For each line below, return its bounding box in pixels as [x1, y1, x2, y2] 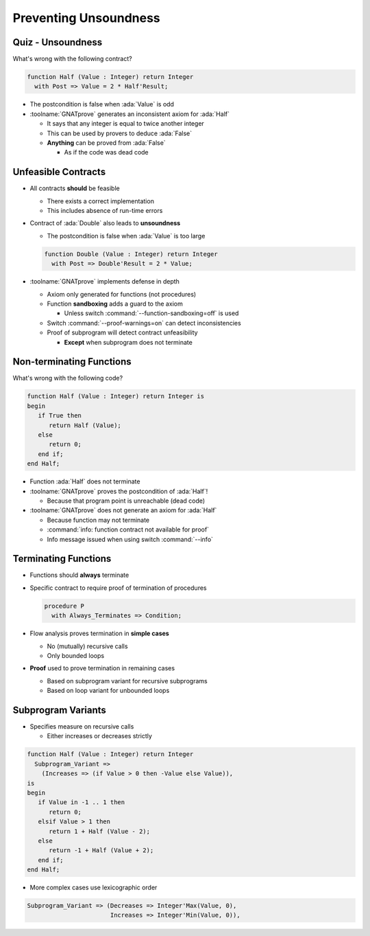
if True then [38, 412, 82, 420]
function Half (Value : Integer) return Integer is [27, 392, 205, 400]
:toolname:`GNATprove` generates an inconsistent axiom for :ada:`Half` [29, 110, 230, 118]
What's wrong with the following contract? [12, 55, 133, 63]
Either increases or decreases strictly [47, 732, 152, 740]
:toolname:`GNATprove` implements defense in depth [29, 277, 180, 286]
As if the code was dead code [64, 148, 149, 157]
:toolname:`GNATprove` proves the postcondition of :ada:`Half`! [29, 487, 208, 495]
